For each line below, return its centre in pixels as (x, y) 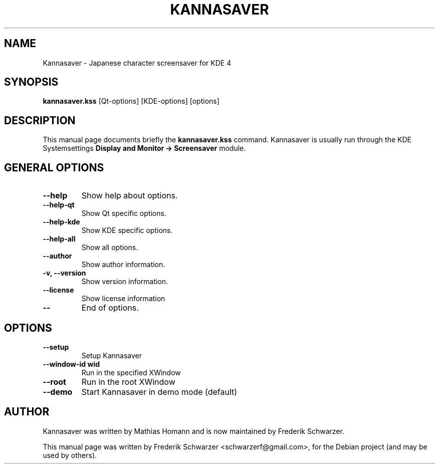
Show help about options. (130, 196)
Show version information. (125, 282)
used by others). (70, 455)
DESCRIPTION (40, 120)
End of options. (110, 308)
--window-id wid (71, 364)
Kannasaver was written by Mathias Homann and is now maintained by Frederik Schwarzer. (193, 431)
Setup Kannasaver (112, 355)
